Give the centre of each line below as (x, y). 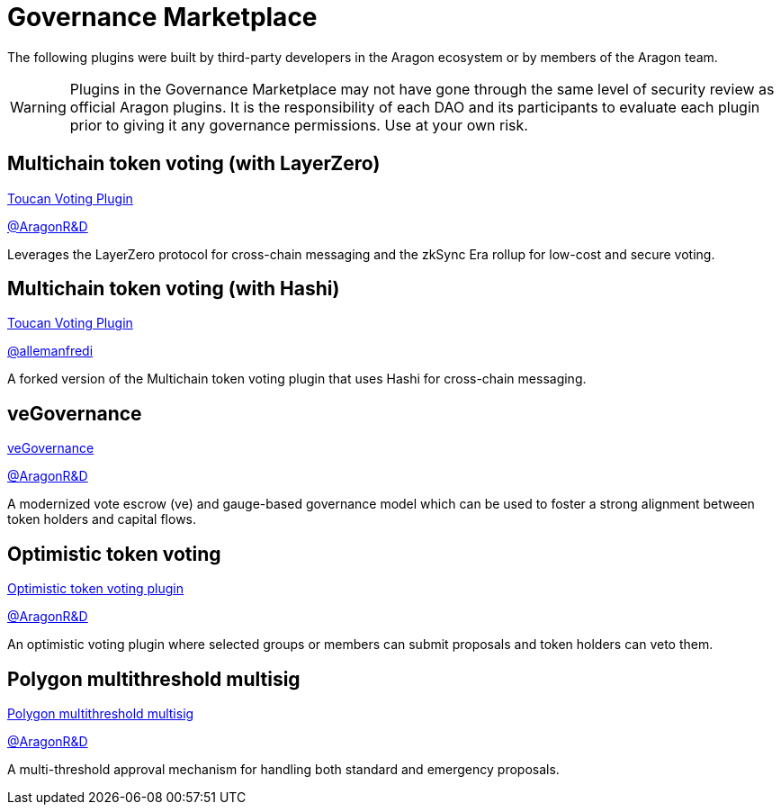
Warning (38, 107)
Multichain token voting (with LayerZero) (194, 164)
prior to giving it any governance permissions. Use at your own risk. (299, 125)
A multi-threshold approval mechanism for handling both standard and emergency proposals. (283, 769)
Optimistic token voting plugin (96, 589)
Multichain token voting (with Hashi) (174, 289)
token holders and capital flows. (102, 519)
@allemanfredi (50, 351)
